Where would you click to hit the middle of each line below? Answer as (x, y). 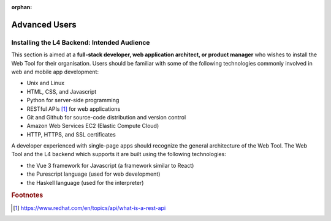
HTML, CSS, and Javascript (62, 91)
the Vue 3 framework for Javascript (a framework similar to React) (110, 165)
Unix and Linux (45, 83)
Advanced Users (44, 24)
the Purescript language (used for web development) (93, 174)
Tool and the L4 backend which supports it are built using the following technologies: (119, 154)
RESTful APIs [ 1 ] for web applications (74, 109)
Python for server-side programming (73, 100)
